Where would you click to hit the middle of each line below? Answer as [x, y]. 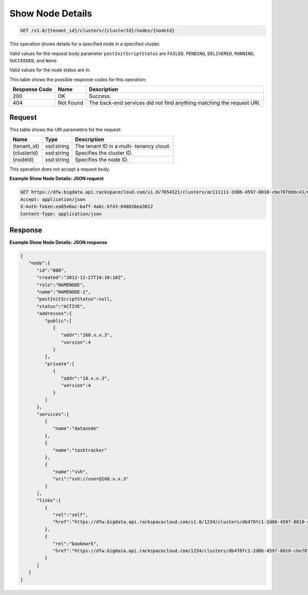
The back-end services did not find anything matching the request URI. [175, 103]
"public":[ [58, 321]
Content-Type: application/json [61, 214]
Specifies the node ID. [101, 159]
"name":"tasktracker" [80, 450]
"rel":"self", [70, 515]
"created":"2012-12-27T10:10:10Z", [81, 278]
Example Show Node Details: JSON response [59, 243]
